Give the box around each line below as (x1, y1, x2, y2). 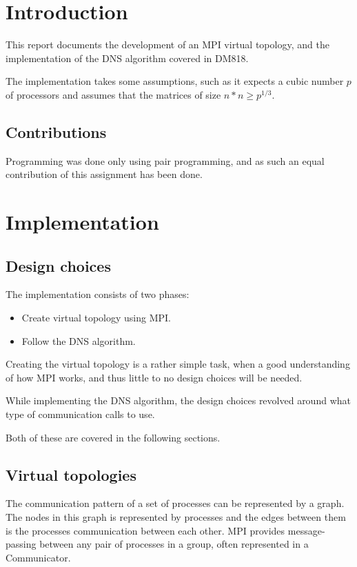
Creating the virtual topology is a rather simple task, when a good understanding (6, 357, 350, 371)
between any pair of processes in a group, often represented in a (39, 537, 309, 551)
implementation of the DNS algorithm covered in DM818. (6, 50, 249, 65)
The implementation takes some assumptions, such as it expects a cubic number (6, 74, 344, 88)
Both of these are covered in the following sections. (6, 430, 221, 444)
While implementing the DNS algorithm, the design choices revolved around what (6, 393, 351, 408)
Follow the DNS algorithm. (21, 333, 136, 348)
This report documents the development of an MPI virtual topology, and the (6, 37, 329, 52)
